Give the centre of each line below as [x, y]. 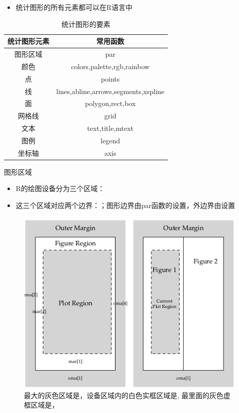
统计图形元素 [28, 41]
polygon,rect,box [110, 103]
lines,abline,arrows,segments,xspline [111, 91]
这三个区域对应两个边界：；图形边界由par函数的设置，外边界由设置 [125, 205]
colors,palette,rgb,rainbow [110, 66]
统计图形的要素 [86, 24]
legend [110, 140]
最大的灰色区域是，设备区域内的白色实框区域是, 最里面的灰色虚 [127, 395]
